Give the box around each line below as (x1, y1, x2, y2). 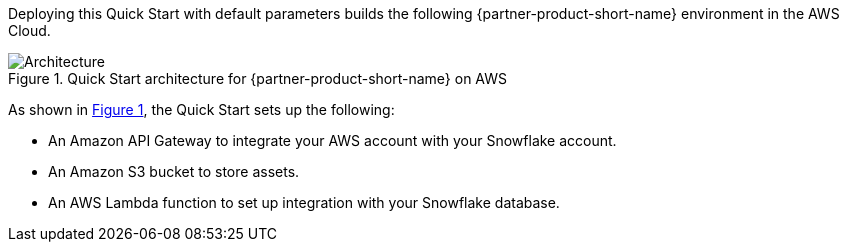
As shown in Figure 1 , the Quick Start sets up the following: (8, 101, 395, 118)
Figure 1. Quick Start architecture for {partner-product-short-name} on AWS (8, 70, 508, 87)
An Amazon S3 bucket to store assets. (48, 163, 300, 180)
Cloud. (8, 22, 51, 39)
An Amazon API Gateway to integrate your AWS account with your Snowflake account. (48, 132, 617, 149)
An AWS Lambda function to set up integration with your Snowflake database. (48, 194, 560, 211)
